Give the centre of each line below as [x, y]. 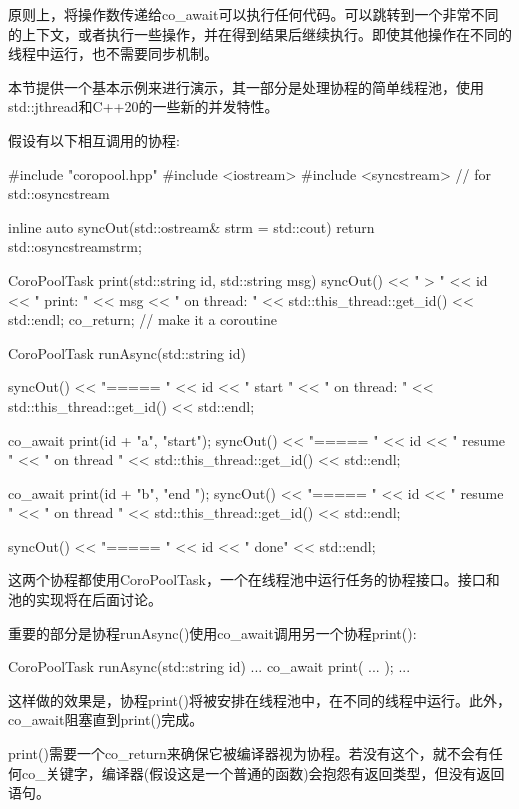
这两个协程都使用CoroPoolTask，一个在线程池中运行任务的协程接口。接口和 [254, 579]
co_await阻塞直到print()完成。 [106, 719]
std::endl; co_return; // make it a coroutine [142, 319]
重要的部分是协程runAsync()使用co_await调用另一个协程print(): [212, 632]
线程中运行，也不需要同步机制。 [113, 53]
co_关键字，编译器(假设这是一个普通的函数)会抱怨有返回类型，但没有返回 [263, 772]
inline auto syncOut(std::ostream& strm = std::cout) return [191, 226]
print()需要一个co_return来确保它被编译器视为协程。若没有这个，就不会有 [248, 753]
